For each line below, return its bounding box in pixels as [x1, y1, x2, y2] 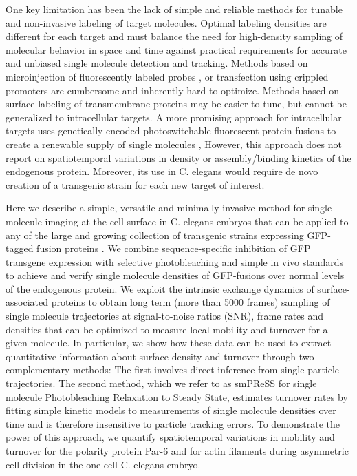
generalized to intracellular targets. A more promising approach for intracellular [6, 110, 342, 124]
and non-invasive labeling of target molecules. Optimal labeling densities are [6, 15, 327, 30]
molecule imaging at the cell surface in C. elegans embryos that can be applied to [6, 214, 349, 228]
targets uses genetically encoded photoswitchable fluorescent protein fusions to [6, 123, 336, 138]
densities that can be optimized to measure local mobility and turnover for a [6, 322, 328, 336]
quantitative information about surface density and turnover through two [6, 349, 314, 363]
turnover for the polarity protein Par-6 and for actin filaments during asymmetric [6, 444, 349, 457]
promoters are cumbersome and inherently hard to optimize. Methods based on [6, 83, 340, 97]
